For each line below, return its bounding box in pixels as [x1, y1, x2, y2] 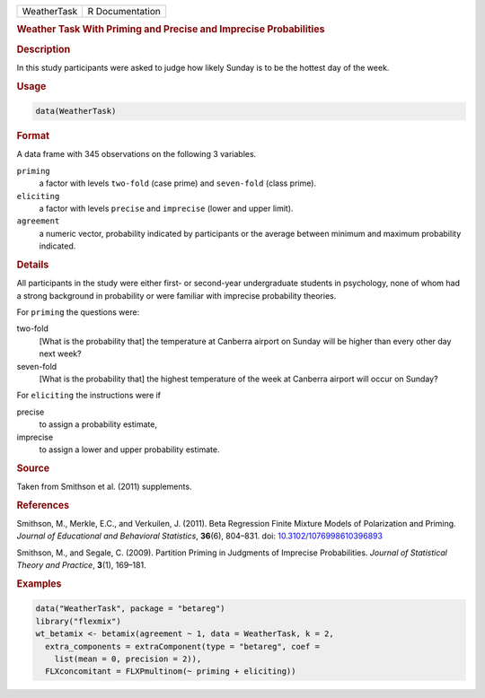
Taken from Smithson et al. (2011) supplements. [16, 481, 192, 492]
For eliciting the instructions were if [16, 390, 162, 401]
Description [16, 43, 71, 56]
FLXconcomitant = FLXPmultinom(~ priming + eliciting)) [45, 667, 296, 676]
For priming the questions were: [16, 306, 140, 318]
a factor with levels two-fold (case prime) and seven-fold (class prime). [39, 178, 317, 188]
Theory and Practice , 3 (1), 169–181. [16, 560, 147, 571]
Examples [16, 577, 62, 589]
